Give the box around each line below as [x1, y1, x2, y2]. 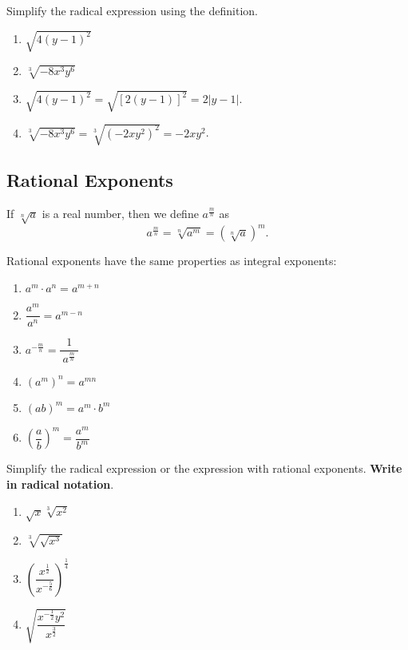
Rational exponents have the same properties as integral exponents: [6, 252, 337, 269]
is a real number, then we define [42, 205, 199, 222]
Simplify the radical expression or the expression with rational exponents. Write [6, 460, 402, 477]
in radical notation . [6, 475, 114, 492]
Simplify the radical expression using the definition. [6, 2, 258, 18]
